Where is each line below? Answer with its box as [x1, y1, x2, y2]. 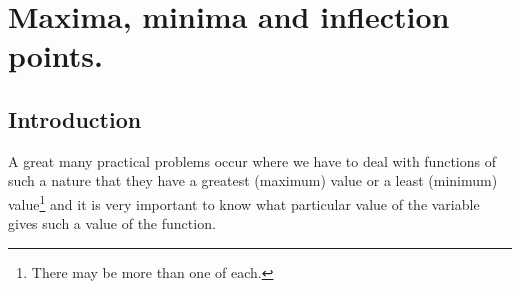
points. [8, 35, 103, 76]
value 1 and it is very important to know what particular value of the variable [8, 190, 480, 214]
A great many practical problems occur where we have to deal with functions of [8, 150, 496, 171]
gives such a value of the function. [8, 213, 216, 234]
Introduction [8, 103, 142, 134]
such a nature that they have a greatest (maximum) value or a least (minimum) [8, 170, 498, 191]
